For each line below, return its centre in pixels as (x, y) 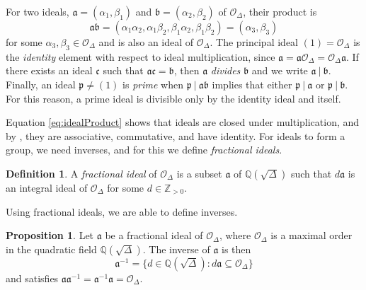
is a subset (199, 173)
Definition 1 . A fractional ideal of (81, 173)
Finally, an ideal (41, 84)
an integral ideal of (47, 187)
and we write (280, 70)
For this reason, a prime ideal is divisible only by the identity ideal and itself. (173, 98)
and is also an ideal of (146, 42)
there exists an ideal (49, 70)
